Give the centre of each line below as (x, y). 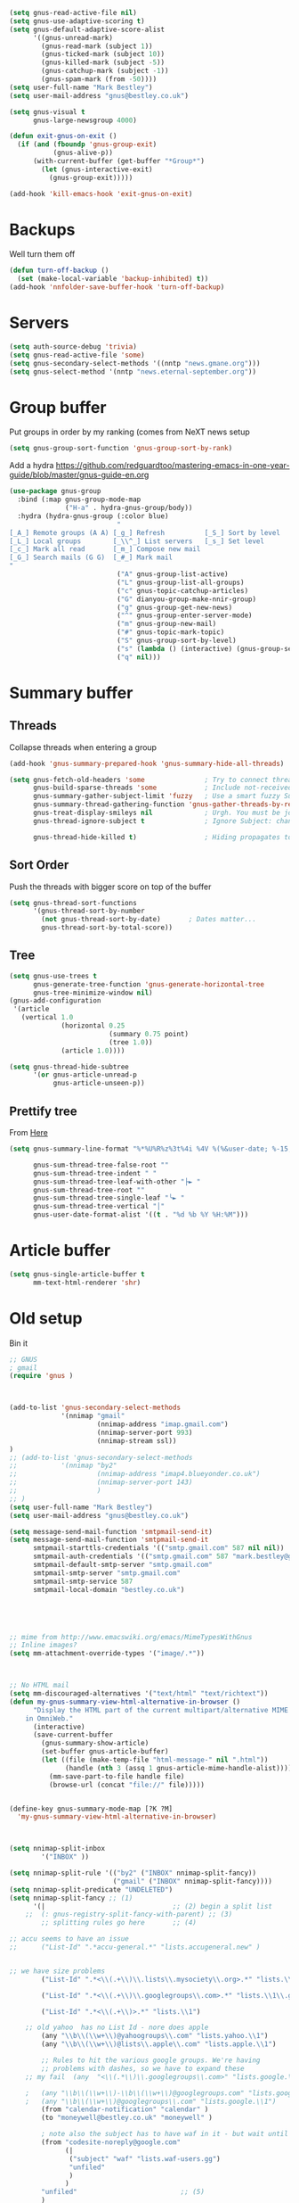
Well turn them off (42, 254)
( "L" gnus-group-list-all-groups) (181, 582)
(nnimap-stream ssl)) (137, 1440)
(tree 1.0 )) (130, 1042)
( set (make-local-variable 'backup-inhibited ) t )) (113, 279)
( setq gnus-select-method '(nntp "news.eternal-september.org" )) (133, 371)
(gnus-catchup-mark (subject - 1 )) (105, 71)
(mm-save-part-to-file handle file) (117, 1776)
